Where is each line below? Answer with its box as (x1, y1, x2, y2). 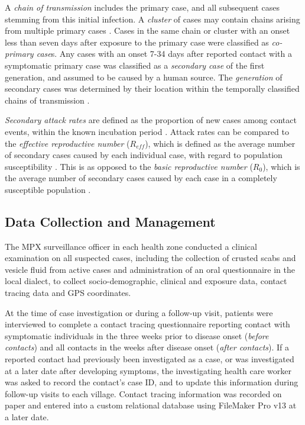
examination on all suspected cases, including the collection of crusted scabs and (5, 252, 296, 264)
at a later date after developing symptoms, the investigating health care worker (5, 364, 291, 376)
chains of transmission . (5, 94, 90, 106)
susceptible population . (5, 183, 91, 195)
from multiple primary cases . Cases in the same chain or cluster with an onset (5, 24, 290, 37)
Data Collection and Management (5, 212, 216, 230)
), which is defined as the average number (145, 137, 296, 149)
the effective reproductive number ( (5, 137, 130, 149)
